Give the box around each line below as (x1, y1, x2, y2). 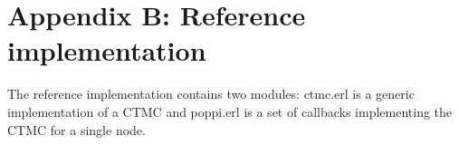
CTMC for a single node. (7, 120, 146, 139)
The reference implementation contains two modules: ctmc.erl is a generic (7, 84, 415, 103)
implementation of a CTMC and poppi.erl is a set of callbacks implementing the (7, 101, 453, 121)
